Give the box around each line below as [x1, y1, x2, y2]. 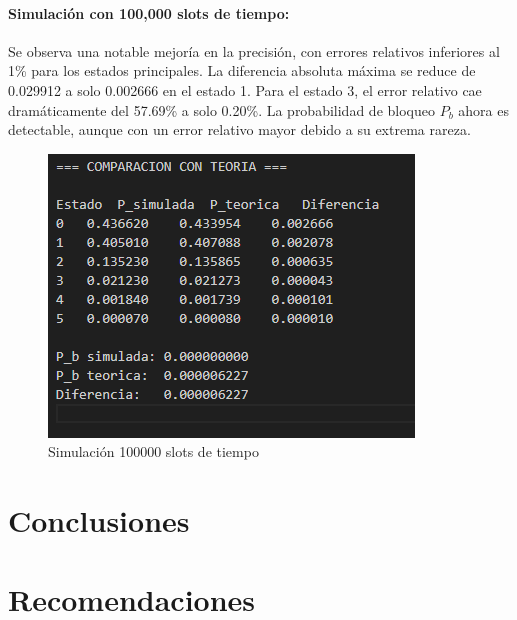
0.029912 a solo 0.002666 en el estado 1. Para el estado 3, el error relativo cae [8, 79, 482, 100]
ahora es [458, 99, 509, 120]
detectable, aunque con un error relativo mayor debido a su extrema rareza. [8, 119, 471, 140]
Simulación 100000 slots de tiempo [48, 441, 259, 462]
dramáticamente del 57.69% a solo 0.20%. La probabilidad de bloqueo [8, 99, 435, 120]
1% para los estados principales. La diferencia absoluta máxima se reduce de [8, 60, 476, 81]
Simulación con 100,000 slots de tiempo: [8, 2, 290, 23]
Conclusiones [8, 500, 190, 541]
